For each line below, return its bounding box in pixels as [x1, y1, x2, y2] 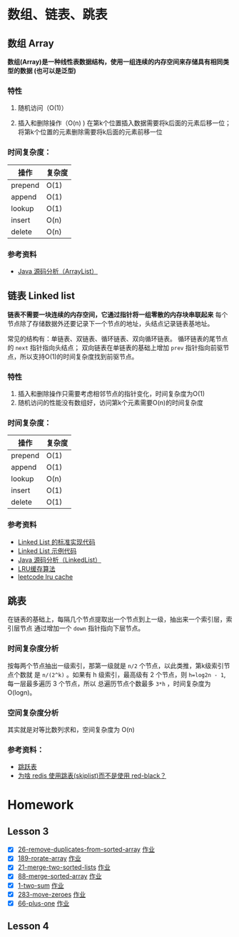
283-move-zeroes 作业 [17, 890, 86, 898]
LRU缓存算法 [17, 564, 56, 572]
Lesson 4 [7, 920, 50, 933]
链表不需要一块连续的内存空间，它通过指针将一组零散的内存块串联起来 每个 [7, 310, 228, 319]
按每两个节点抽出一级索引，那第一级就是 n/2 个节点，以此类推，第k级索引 [7, 661, 225, 670]
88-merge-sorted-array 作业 [17, 872, 102, 881]
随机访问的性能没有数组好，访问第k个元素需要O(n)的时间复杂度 [17, 398, 203, 407]
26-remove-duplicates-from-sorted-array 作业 [17, 845, 156, 854]
